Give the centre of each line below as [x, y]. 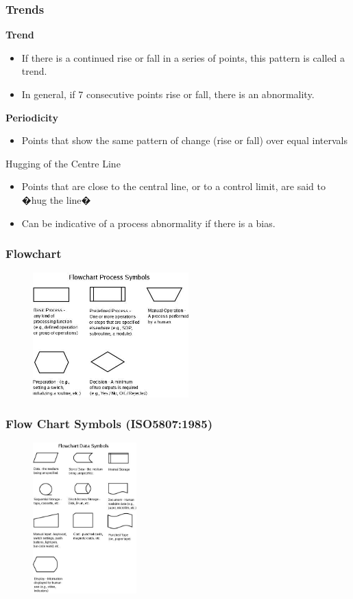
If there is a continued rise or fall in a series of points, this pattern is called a [183, 57]
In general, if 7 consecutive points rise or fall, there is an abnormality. [168, 94]
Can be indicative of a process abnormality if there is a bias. [148, 223]
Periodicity [32, 117]
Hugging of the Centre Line [63, 163]
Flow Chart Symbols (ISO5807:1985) [109, 424]
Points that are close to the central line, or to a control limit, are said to [173, 186]
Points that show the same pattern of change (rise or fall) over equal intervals [184, 140]
